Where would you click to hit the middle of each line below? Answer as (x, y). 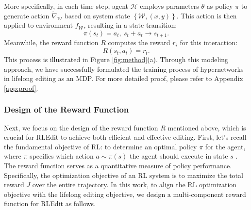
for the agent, (225, 146)
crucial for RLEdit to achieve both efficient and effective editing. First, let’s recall (125, 137)
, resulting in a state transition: (130, 25)
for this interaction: (209, 42)
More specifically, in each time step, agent (66, 6)
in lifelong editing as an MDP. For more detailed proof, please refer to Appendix (124, 78)
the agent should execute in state (179, 156)
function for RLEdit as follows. (50, 203)
